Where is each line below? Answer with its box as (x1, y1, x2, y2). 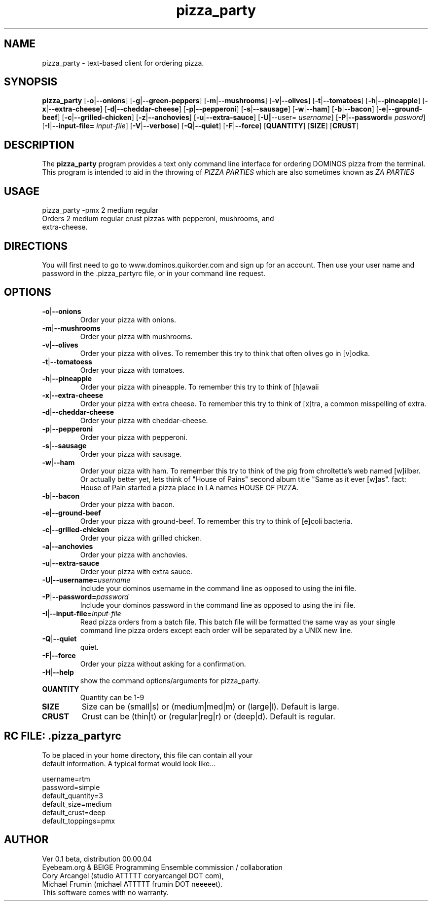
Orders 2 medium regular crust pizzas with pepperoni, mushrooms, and (42, 214, 274, 223)
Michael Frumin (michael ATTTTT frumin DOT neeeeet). (42, 879, 223, 888)
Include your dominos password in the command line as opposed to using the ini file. (80, 600, 356, 609)
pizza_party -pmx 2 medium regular (42, 206, 159, 215)
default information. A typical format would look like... (42, 759, 216, 768)
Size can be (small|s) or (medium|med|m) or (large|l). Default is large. (81, 701, 339, 711)
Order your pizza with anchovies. (80, 550, 188, 559)
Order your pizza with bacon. (80, 500, 175, 509)
